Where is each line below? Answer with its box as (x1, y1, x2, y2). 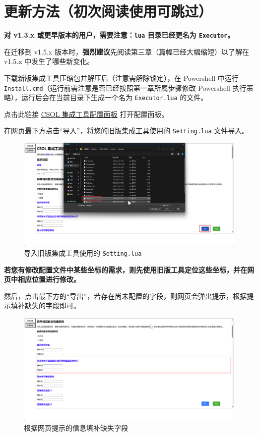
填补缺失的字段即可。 (10, 300, 80, 311)
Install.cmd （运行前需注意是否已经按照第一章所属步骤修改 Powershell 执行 (4, 82, 247, 93)
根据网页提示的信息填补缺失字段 (24, 422, 128, 433)
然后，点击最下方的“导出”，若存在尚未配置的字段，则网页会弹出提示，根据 (4, 290, 247, 301)
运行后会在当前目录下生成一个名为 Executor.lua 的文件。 (21, 92, 208, 103)
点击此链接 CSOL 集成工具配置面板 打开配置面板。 (4, 109, 169, 119)
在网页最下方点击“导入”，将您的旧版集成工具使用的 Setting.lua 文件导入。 (4, 125, 249, 136)
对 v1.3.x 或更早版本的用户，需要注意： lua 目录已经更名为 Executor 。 (4, 30, 235, 40)
